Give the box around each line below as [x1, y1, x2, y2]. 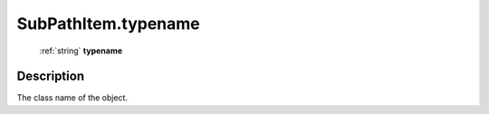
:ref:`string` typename [39, 45, 123, 56]
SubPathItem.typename [16, 14, 201, 33]
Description [16, 69, 85, 84]
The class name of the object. [16, 92, 129, 103]
